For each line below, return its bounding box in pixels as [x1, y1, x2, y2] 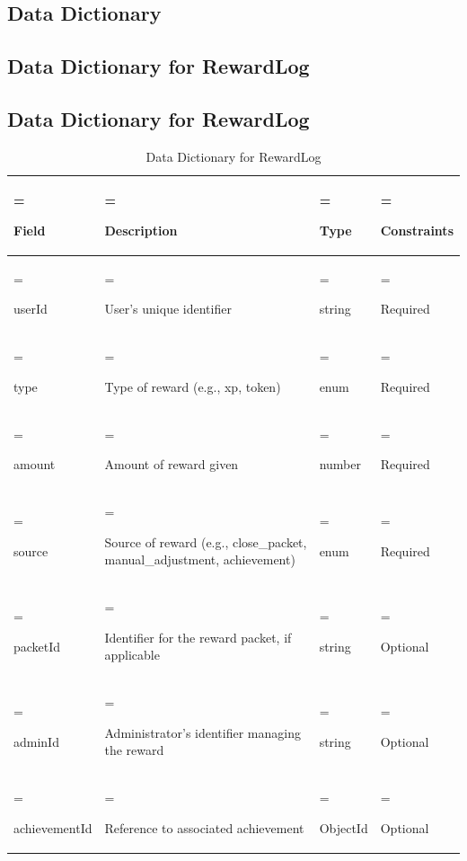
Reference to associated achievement [104, 818, 304, 837]
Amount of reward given [104, 455, 239, 474]
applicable [104, 645, 160, 664]
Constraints [380, 220, 454, 239]
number [319, 455, 361, 474]
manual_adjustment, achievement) [104, 550, 295, 569]
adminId [13, 732, 59, 750]
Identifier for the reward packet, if [104, 627, 292, 646]
